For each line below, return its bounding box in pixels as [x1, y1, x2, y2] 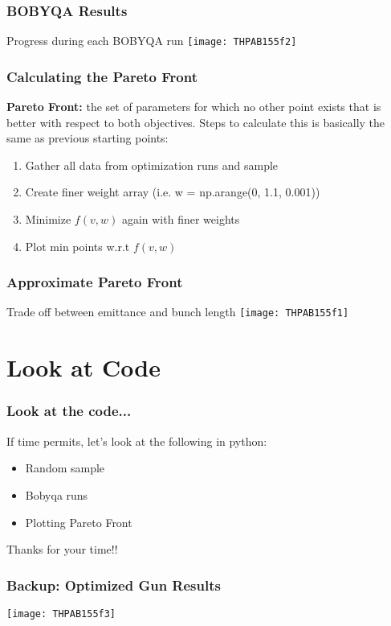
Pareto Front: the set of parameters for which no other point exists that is [6, 98, 381, 115]
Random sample [25, 459, 105, 476]
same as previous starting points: [6, 130, 169, 146]
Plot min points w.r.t [25, 237, 130, 254]
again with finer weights [121, 211, 240, 228]
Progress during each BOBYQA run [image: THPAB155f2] [6, 32, 297, 49]
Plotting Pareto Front [25, 513, 132, 530]
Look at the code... [6, 401, 132, 421]
